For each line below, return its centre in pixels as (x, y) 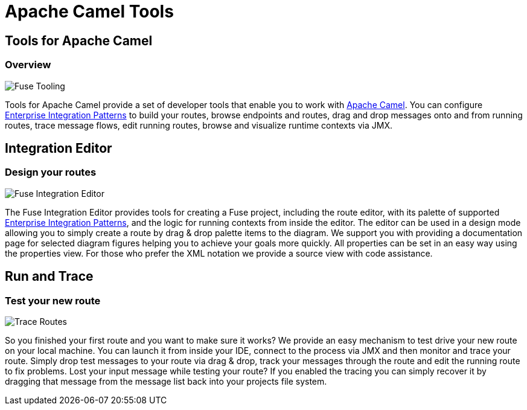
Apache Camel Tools (89, 11)
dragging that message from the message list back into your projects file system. (166, 381)
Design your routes (51, 172)
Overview (28, 65)
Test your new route (53, 300)
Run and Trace (49, 277)
